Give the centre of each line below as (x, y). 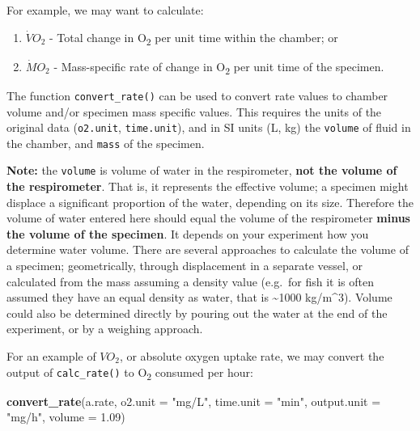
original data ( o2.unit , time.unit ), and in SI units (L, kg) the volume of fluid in (209, 127)
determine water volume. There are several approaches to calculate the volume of (208, 249)
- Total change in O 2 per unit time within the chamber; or (194, 38)
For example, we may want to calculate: (105, 10)
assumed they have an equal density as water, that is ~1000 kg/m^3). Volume (199, 297)
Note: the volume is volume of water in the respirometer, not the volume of (202, 170)
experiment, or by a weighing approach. (105, 329)
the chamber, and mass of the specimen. (106, 143)
